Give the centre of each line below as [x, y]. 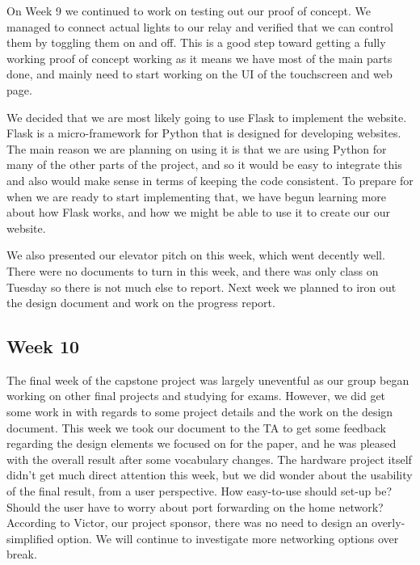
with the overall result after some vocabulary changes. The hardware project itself [209, 459]
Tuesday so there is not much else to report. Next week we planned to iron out [202, 287]
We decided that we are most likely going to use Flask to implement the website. [207, 117]
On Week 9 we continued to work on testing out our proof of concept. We [189, 11]
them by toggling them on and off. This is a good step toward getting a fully [196, 42]
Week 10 [43, 346]
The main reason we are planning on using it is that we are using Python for [197, 148]
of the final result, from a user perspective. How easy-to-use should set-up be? [199, 491]
